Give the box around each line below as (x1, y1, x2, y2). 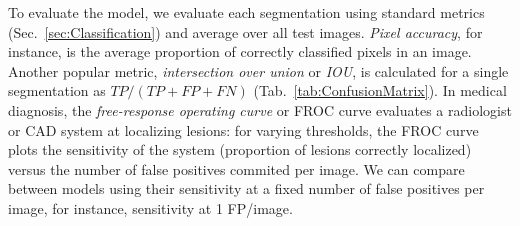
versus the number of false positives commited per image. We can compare (8, 158, 465, 179)
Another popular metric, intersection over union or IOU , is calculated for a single (8, 60, 509, 81)
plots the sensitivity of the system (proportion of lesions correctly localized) (8, 139, 472, 160)
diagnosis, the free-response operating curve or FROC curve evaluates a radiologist (8, 99, 512, 120)
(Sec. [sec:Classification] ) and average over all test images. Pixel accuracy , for (8, 21, 483, 42)
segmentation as (8, 80, 106, 101)
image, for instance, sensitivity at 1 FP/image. (8, 197, 293, 218)
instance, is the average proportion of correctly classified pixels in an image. (8, 41, 472, 62)
